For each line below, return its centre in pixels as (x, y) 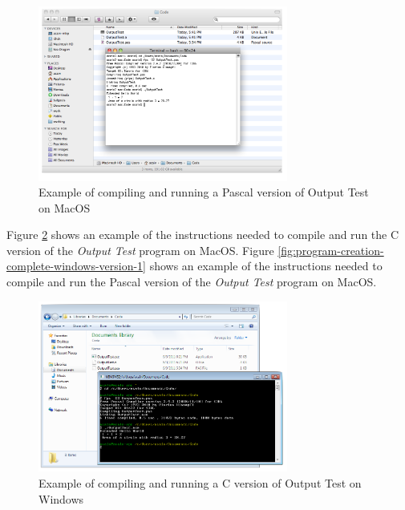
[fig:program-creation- (331, 250)
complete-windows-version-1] (77, 266)
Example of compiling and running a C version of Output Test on (200, 483)
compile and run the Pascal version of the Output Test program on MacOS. (192, 282)
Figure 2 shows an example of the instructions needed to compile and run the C (203, 235)
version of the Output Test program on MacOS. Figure (140, 250)
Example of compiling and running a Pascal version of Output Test (204, 192)
